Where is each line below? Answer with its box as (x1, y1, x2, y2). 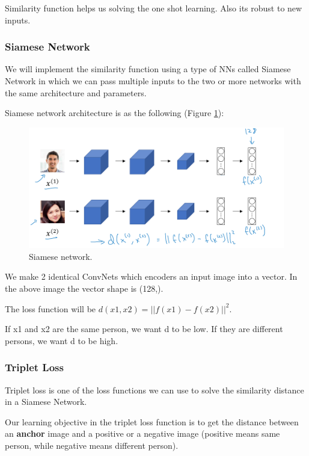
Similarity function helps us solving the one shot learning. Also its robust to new (5, 2, 302, 14)
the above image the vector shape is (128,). (5, 282, 164, 294)
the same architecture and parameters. (5, 86, 147, 99)
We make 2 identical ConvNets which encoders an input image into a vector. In (5, 270, 298, 283)
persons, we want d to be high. (5, 334, 118, 347)
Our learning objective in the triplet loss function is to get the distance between (5, 415, 299, 428)
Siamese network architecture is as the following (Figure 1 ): (5, 106, 224, 119)
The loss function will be (5, 302, 96, 315)
